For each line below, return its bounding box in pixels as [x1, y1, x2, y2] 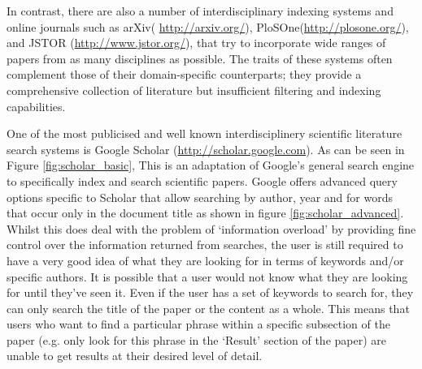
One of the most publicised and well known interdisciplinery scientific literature [7, 125, 402, 142]
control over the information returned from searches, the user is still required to [7, 236, 403, 253]
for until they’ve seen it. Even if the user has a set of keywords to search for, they [7, 284, 414, 301]
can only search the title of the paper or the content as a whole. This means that [7, 299, 410, 316]
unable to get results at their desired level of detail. [7, 347, 263, 364]
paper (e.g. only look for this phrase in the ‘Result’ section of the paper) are [7, 331, 386, 348]
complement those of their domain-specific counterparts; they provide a [7, 66, 362, 83]
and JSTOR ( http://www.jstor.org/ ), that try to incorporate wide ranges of [7, 34, 386, 51]
